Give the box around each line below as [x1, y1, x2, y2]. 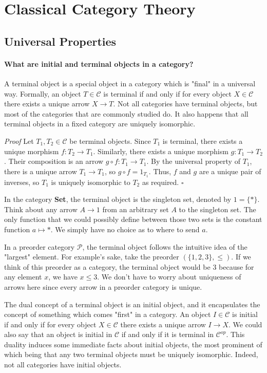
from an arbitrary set [102, 203, 169, 214]
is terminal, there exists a [162, 135, 243, 146]
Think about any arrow [4, 203, 78, 214]
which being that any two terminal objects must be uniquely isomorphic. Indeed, [4, 349, 258, 360]
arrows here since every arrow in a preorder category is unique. [4, 281, 202, 292]
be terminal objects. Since [69, 135, 151, 146]
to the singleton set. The [179, 203, 256, 214]
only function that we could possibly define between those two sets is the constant [4, 214, 262, 225]
